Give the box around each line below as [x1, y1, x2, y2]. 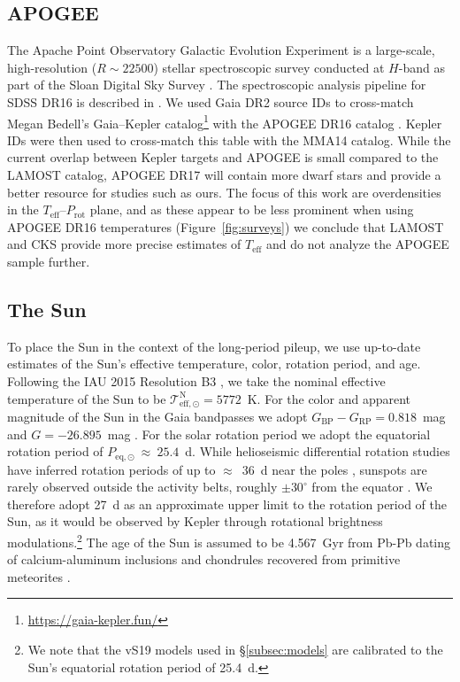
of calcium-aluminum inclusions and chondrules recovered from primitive [7, 550, 401, 569]
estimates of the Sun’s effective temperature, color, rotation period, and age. [7, 354, 421, 373]
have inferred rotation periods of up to [7, 460, 216, 478]
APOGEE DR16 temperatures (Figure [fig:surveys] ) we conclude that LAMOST [7, 217, 444, 236]
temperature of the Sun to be [7, 389, 166, 407]
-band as [398, 58, 445, 76]
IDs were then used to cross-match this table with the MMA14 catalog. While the [7, 130, 451, 149]
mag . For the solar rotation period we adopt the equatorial [107, 424, 431, 443]
